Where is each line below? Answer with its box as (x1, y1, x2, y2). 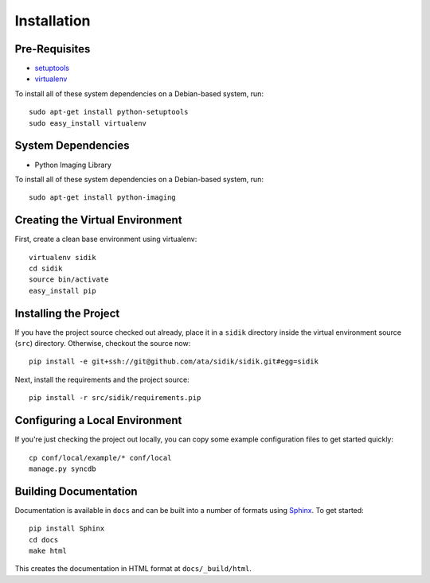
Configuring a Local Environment (14, 414, 182, 427)
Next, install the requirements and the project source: (14, 375, 190, 384)
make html (29, 546, 67, 556)
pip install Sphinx (29, 524, 105, 533)
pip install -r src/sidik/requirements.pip (29, 394, 201, 402)
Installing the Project (14, 306, 120, 320)
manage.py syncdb (29, 464, 96, 473)
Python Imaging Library (34, 160, 111, 169)
